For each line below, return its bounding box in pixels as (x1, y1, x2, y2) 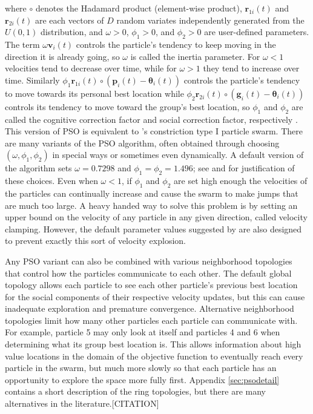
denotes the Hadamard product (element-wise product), (35, 2, 242, 14)
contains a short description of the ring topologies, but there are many (5, 385, 266, 398)
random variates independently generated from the (116, 13, 305, 26)
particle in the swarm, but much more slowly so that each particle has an (5, 361, 277, 374)
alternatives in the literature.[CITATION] (5, 397, 159, 410)
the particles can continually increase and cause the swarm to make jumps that (5, 186, 298, 199)
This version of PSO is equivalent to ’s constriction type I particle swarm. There (5, 125, 303, 137)
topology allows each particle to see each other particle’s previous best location (5, 278, 298, 291)
